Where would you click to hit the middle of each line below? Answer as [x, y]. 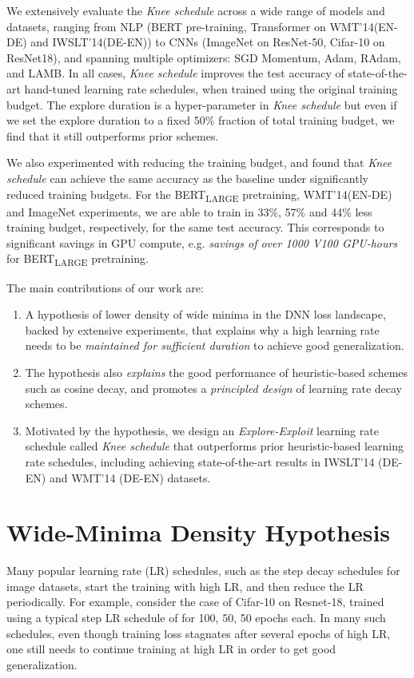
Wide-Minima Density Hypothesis [199, 532]
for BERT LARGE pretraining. [78, 260]
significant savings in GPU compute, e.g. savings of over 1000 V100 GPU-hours [202, 242]
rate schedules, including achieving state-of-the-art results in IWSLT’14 [200, 461]
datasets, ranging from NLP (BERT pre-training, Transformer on [166, 26]
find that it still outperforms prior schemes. [113, 135]
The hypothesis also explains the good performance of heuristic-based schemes [217, 372]
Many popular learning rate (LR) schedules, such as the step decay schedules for [203, 571]
